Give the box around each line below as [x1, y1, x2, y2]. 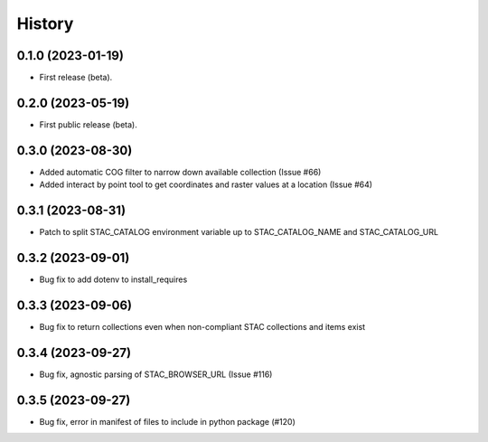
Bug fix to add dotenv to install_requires [39, 274, 188, 285]
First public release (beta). [39, 118, 137, 130]
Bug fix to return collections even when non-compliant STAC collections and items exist [39, 321, 366, 332]
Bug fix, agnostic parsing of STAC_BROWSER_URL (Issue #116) [39, 369, 273, 380]
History [16, 14, 74, 33]
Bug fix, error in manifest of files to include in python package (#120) [39, 416, 296, 427]
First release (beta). [39, 72, 113, 83]
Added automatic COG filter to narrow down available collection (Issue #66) [39, 166, 322, 177]
